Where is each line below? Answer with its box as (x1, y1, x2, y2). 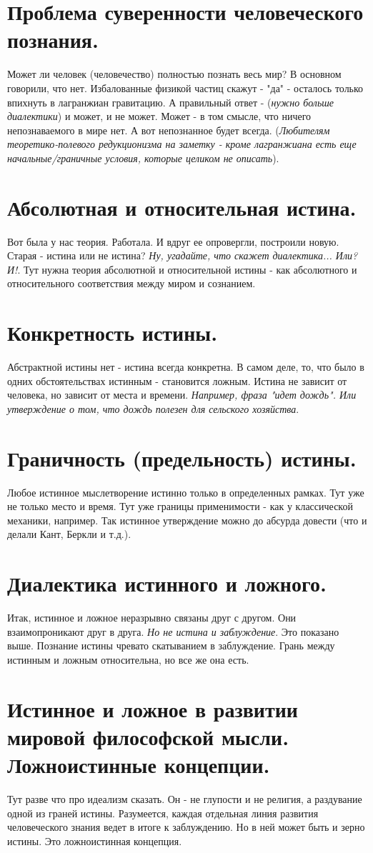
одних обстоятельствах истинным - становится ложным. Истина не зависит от (7, 373, 347, 388)
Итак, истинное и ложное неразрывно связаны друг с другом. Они (7, 610, 297, 625)
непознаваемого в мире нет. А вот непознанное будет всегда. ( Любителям (7, 122, 330, 137)
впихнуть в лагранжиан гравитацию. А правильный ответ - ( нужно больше (7, 94, 334, 109)
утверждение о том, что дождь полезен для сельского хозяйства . (7, 401, 299, 416)
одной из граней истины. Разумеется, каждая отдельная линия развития (7, 805, 319, 820)
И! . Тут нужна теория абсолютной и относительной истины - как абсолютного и (7, 261, 357, 276)
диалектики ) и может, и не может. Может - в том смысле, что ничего (7, 109, 312, 124)
